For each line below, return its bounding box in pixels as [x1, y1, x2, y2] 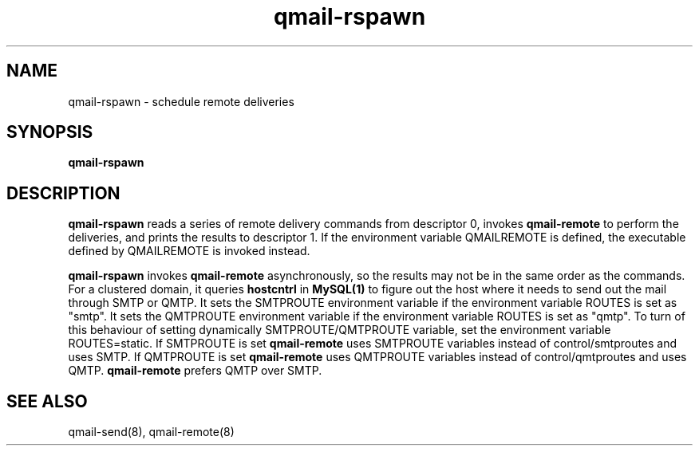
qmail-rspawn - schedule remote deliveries [68, 94, 294, 108]
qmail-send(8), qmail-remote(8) [68, 425, 235, 439]
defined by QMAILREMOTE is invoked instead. [68, 244, 310, 258]
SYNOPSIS [6, 122, 93, 143]
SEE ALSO [6, 391, 88, 411]
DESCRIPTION [6, 183, 120, 203]
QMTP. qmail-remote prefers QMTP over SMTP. [68, 364, 322, 378]
